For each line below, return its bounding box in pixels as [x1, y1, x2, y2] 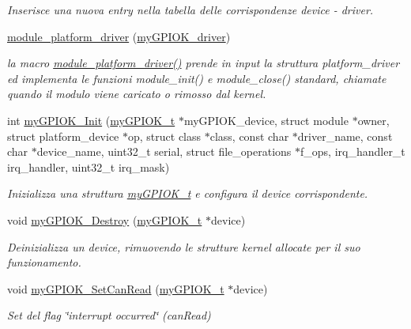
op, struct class [128, 127, 202, 144]
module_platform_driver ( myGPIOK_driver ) [7, 28, 231, 44]
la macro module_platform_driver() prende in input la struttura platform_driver [7, 55, 400, 71]
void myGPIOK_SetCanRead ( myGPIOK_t [7, 280, 224, 297]
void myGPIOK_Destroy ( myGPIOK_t [7, 211, 202, 228]
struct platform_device [7, 127, 119, 144]
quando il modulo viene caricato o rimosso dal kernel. [7, 85, 266, 102]
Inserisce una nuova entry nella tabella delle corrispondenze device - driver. [7, 2, 374, 17]
